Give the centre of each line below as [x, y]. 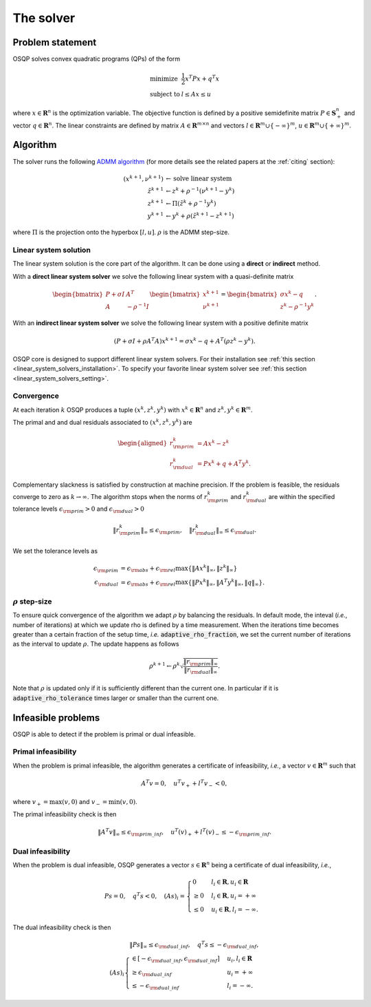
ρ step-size [32, 601]
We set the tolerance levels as [55, 551]
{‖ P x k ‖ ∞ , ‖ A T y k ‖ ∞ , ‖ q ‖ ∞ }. [226, 582]
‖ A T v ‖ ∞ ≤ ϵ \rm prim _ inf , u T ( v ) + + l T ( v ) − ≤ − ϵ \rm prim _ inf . [184, 832]
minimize [164, 78]
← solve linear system [199, 179]
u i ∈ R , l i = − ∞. [235, 910]
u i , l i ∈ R [240, 959]
